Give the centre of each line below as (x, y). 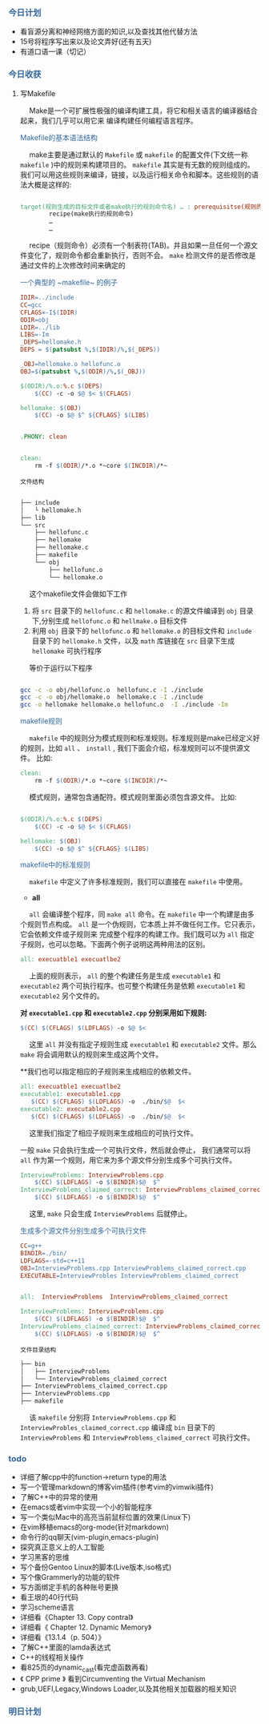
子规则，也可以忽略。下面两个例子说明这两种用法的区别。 (114, 945)
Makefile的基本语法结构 (58, 137)
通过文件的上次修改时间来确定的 (72, 265)
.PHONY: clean (43, 437)
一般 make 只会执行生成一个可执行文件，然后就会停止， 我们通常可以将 (135, 1150)
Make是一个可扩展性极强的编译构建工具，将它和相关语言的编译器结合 (143, 111)
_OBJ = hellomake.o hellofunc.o (70, 365)
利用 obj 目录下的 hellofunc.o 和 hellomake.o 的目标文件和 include (142, 630)
